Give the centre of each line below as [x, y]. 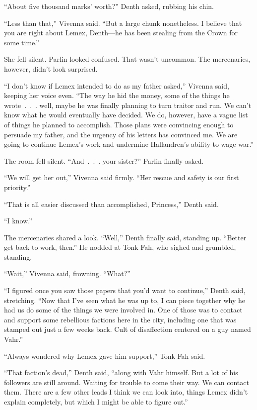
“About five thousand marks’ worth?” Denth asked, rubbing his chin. [109, 6]
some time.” [22, 42]
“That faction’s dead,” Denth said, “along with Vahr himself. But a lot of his [121, 372]
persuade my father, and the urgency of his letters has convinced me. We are [121, 134]
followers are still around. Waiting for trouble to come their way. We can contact [127, 382]
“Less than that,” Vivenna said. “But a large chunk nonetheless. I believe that [123, 23]
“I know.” [18, 221]
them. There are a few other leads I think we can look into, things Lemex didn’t [126, 392]
